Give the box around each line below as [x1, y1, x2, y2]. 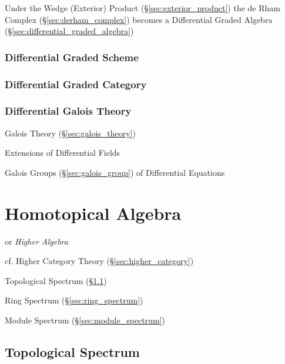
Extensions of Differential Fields [5, 146, 120, 159]
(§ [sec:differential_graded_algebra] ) [5, 25, 134, 37]
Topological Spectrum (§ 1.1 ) [5, 274, 107, 286]
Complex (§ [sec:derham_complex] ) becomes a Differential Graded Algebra [5, 13, 273, 25]
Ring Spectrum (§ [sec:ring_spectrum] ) [5, 294, 143, 306]
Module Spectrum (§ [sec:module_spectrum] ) [5, 313, 166, 326]
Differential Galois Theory [5, 103, 132, 118]
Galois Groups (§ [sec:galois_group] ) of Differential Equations [5, 166, 225, 178]
